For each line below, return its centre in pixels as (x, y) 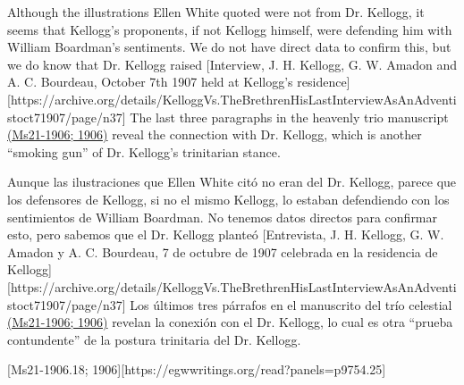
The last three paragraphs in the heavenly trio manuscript (289, 117)
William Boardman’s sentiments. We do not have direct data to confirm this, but (229, 47)
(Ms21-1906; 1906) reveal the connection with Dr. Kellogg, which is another (215, 134)
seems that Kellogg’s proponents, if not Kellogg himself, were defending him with (230, 29)
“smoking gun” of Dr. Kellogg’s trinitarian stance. (144, 151)
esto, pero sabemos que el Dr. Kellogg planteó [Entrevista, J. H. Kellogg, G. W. (226, 234)
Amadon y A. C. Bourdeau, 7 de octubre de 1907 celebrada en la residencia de (223, 251)
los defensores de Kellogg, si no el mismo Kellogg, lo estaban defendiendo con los (228, 199)
